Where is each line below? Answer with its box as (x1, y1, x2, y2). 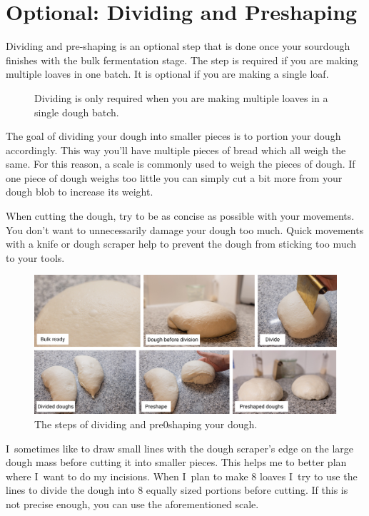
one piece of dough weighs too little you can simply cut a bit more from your (6, 170, 343, 185)
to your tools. (6, 250, 65, 265)
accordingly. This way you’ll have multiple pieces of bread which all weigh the (6, 142, 346, 157)
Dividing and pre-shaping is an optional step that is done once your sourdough (6, 39, 350, 54)
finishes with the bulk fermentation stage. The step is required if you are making (6, 52, 358, 67)
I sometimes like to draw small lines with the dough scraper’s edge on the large (6, 440, 354, 455)
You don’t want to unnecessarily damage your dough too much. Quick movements (6, 222, 364, 237)
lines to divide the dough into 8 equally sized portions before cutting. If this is (6, 482, 348, 497)
